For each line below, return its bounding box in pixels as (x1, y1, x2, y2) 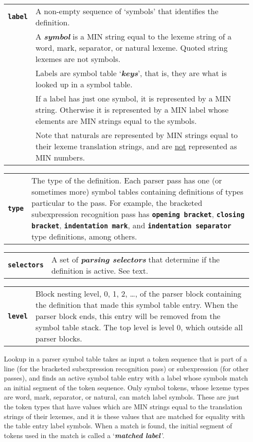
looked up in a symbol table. (35, 79, 133, 90)
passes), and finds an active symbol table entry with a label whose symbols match (4, 373, 248, 383)
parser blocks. (35, 333, 82, 344)
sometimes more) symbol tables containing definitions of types (31, 186, 243, 197)
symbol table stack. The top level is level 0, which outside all (35, 321, 243, 333)
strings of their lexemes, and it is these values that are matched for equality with (4, 411, 245, 421)
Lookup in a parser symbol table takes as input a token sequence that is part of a (4, 354, 247, 363)
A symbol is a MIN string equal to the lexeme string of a (35, 31, 232, 42)
